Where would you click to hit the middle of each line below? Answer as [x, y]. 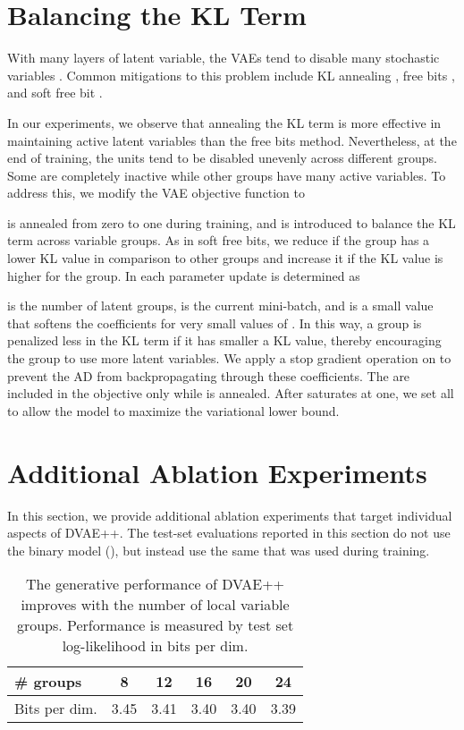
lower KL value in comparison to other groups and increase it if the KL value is [225, 258]
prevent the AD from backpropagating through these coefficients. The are [209, 375]
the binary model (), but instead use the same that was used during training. [219, 550]
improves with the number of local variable [155, 605]
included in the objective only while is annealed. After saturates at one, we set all [231, 393]
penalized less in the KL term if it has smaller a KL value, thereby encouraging [224, 340]
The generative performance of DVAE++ [156, 584]
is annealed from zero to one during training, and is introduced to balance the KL [232, 222]
